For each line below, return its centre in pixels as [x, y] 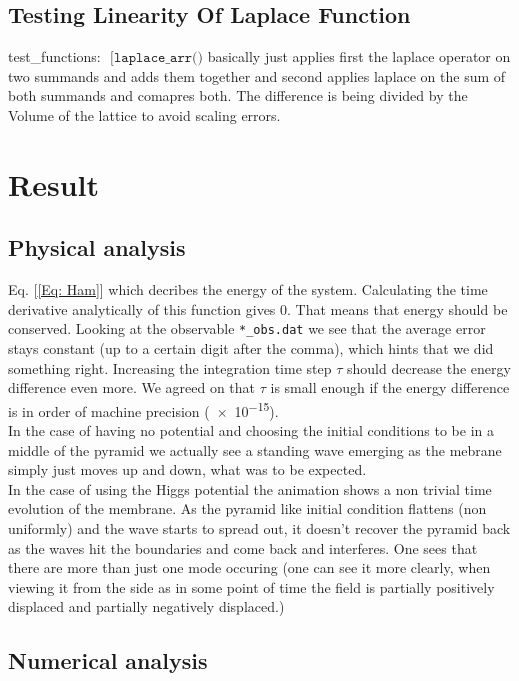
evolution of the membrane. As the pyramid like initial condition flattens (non [247, 508]
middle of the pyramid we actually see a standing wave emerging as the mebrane [255, 449]
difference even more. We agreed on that [132, 387]
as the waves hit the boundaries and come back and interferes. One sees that [243, 547]
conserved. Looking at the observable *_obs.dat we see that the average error [247, 328]
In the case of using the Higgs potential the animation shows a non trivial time [250, 488]
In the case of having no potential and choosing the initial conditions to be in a [251, 430]
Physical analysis [97, 247]
